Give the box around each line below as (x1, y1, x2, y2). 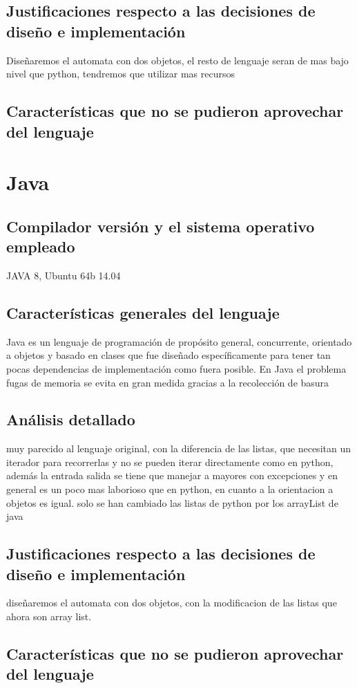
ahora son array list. (6, 609, 92, 624)
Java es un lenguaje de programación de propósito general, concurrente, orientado (6, 334, 352, 348)
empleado (6, 236, 75, 257)
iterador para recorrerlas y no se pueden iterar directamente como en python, (6, 454, 334, 469)
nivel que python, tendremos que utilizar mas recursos (6, 66, 235, 81)
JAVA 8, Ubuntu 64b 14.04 (6, 268, 121, 282)
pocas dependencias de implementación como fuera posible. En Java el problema (6, 361, 347, 375)
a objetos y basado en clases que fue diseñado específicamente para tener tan (6, 348, 331, 362)
